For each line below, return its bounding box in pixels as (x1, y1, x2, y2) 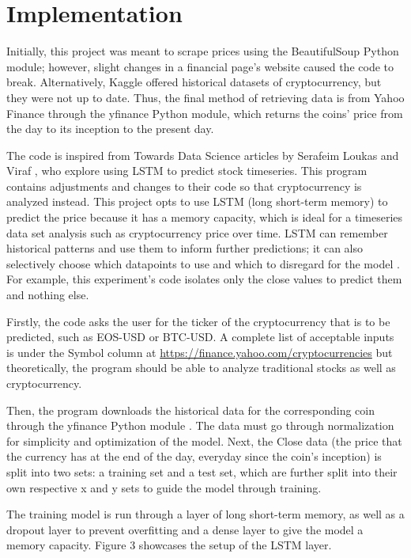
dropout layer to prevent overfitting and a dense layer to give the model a (6, 521, 364, 537)
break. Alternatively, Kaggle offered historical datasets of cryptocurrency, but (6, 74, 382, 90)
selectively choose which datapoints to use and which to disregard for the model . (6, 255, 400, 271)
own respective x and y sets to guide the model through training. (6, 479, 322, 495)
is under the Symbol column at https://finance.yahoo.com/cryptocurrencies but (6, 344, 393, 360)
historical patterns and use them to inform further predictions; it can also (6, 240, 363, 256)
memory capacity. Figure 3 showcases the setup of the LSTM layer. (6, 537, 332, 553)
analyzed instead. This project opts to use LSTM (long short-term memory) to (6, 193, 388, 210)
